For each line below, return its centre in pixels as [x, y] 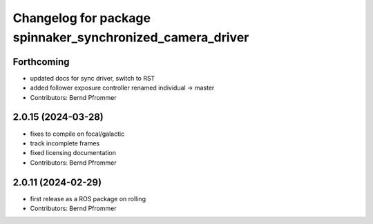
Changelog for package [82, 18]
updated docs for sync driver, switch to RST [93, 78]
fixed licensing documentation [73, 153]
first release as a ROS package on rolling [88, 198]
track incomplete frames [65, 143]
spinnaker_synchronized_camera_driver [131, 37]
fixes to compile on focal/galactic [77, 134]
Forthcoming [41, 62]
